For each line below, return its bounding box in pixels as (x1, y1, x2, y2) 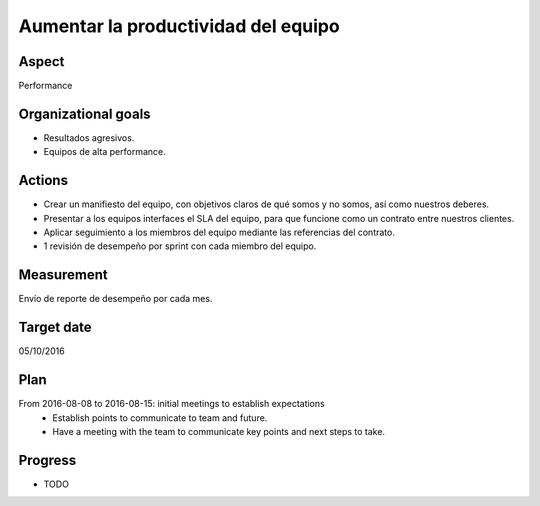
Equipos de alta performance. (43, 146, 166, 158)
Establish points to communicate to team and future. (52, 411, 268, 424)
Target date (18, 319, 92, 336)
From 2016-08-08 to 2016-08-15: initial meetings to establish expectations (18, 398, 325, 410)
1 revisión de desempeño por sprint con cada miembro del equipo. (43, 240, 317, 252)
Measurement (18, 266, 109, 284)
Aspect (18, 53, 65, 70)
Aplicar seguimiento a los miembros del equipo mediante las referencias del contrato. (43, 226, 395, 239)
